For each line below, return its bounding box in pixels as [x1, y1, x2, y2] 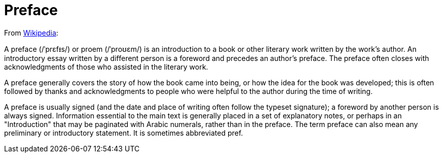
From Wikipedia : [4, 28, 59, 37]
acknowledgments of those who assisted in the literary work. [4, 62, 208, 71]
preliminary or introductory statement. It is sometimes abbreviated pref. [4, 128, 243, 137]
